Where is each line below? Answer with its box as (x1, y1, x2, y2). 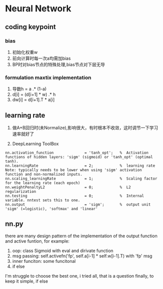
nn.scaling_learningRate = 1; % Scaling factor (5, 176, 158, 181)
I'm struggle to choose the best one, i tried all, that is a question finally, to (5, 273, 154, 279)
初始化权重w (12, 49, 38, 55)
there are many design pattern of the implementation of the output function (5, 233, 158, 239)
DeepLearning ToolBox (12, 141, 59, 146)
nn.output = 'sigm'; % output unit (5, 202, 151, 207)
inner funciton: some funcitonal (12, 258, 76, 264)
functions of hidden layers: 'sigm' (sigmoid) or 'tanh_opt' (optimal (5, 154, 153, 159)
